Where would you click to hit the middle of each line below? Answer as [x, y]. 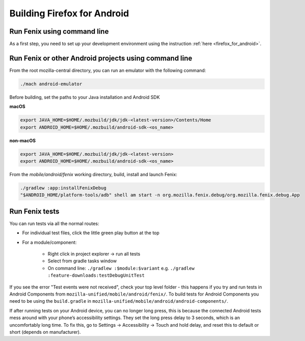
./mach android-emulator [51, 84]
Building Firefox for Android [69, 13]
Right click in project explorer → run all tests [94, 254]
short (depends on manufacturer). [45, 332]
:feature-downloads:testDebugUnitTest [96, 275]
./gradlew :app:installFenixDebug [63, 188]
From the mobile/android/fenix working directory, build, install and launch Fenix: [93, 175]
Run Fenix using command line [59, 31]
